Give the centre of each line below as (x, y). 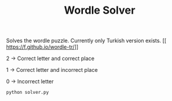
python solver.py (28, 93)
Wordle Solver (100, 10)
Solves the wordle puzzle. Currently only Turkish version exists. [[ (86, 41)
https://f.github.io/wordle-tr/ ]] (42, 47)
